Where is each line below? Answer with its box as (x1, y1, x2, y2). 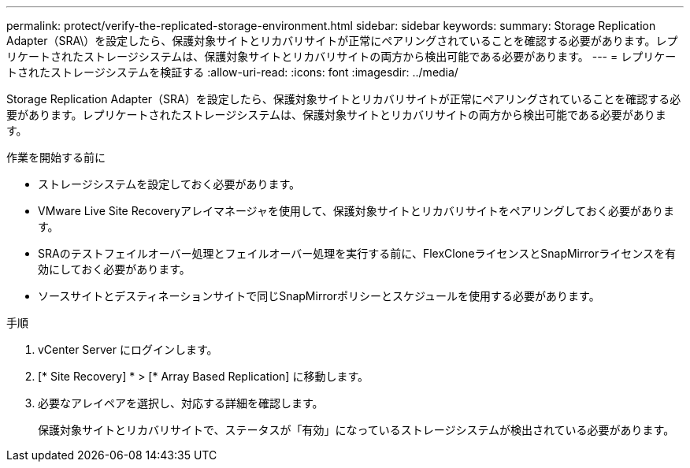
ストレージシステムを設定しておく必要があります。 (38, 177, 301, 191)
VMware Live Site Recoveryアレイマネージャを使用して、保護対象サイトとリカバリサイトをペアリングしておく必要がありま (38, 204, 674, 217)
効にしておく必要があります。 (38, 262, 191, 276)
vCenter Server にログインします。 (38, 343, 218, 356)
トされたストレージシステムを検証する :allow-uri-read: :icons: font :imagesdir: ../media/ (6, 65, 458, 79)
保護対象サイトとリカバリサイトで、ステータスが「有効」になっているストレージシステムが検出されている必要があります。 (38, 423, 675, 436)
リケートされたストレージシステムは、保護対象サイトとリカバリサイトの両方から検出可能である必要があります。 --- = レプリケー (6, 50, 677, 63)
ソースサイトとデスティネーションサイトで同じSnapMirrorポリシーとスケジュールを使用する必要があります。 (38, 289, 600, 303)
